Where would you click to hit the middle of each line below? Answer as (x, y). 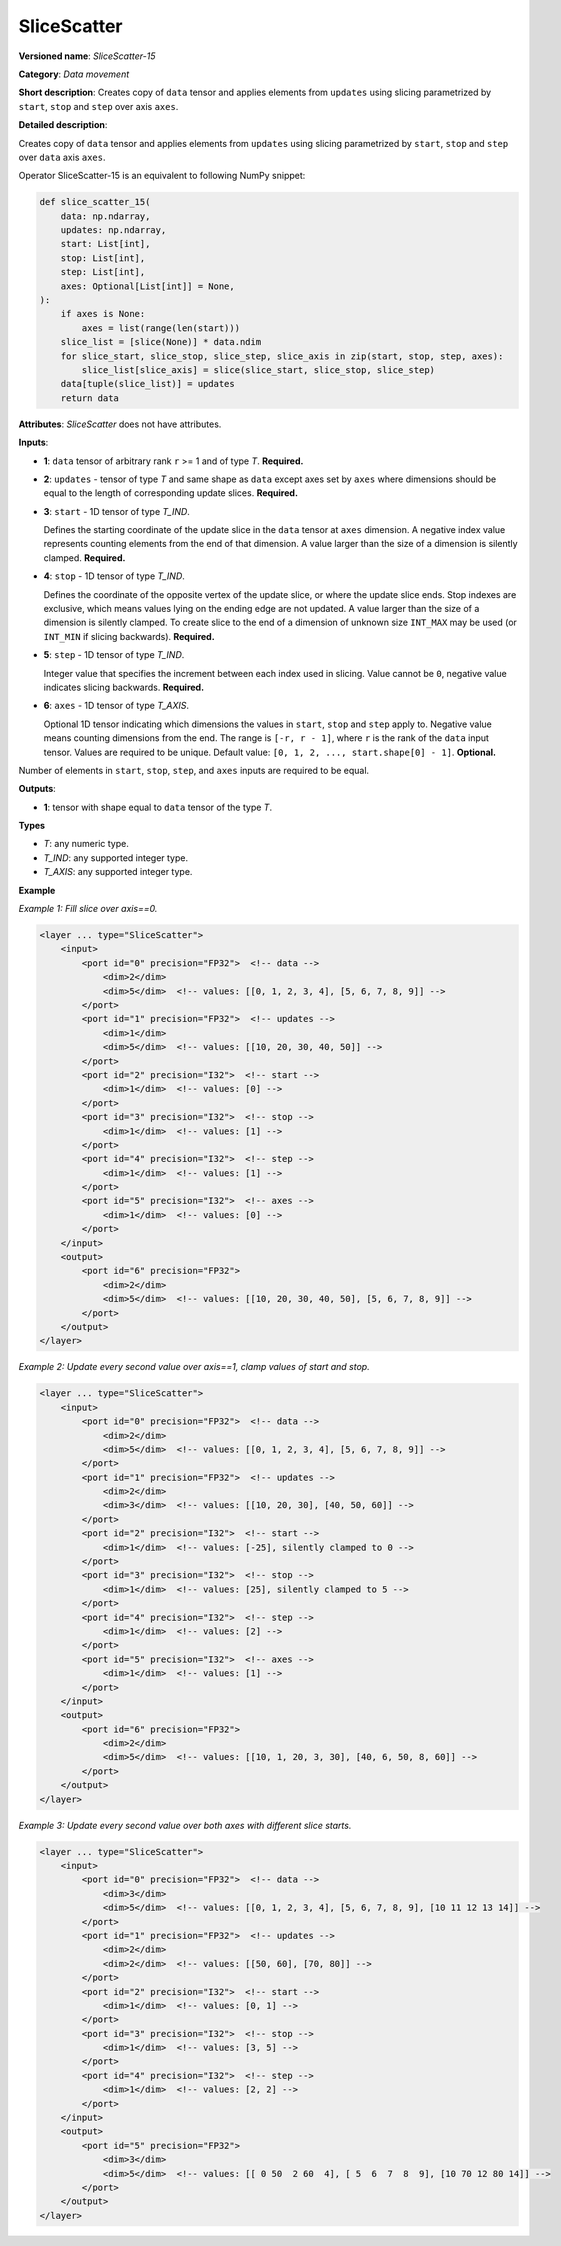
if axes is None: (103, 314)
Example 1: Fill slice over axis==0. (88, 909)
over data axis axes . (62, 157)
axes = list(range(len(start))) (160, 328)
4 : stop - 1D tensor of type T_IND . (114, 576)
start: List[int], (105, 244)
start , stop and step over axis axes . (98, 106)
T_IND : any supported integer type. (116, 857)
